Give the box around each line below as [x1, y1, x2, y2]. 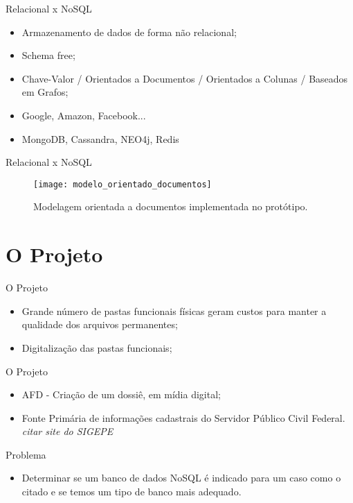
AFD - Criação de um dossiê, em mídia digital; [21, 387, 221, 402]
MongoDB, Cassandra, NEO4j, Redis [21, 131, 179, 146]
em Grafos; [21, 85, 69, 99]
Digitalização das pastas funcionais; [21, 340, 172, 355]
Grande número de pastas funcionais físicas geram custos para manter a [21, 303, 327, 318]
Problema [6, 447, 46, 461]
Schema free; [21, 48, 75, 62]
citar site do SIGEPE [21, 424, 114, 438]
